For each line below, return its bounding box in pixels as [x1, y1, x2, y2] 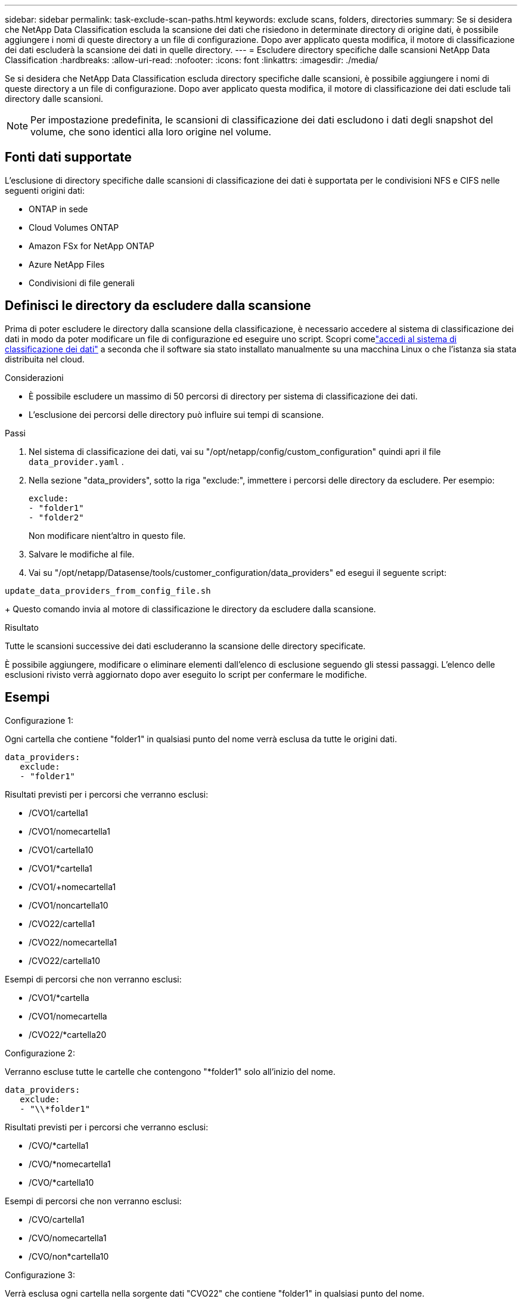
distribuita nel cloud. [5, 354, 85, 364]
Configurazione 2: [5, 1047, 75, 1058]
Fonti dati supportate [5, 150, 132, 165]
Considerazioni [5, 372, 64, 383]
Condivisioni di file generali [29, 277, 135, 288]
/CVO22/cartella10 [29, 955, 100, 966]
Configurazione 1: [5, 715, 74, 726]
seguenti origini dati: [5, 185, 85, 196]
